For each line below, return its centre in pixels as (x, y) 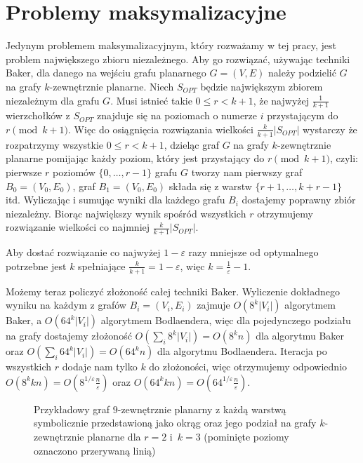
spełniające (102, 266)
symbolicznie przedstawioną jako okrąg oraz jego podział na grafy (175, 423)
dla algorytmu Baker (300, 336)
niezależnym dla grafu (53, 100)
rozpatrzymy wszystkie (55, 144)
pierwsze (24, 172)
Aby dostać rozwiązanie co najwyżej (83, 252)
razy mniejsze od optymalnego (253, 252)
